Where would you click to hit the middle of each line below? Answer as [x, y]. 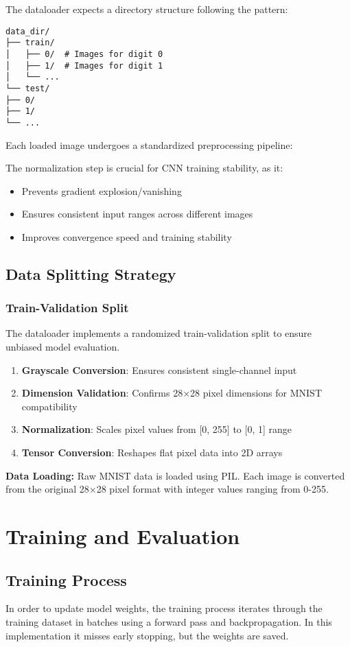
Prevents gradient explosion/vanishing [102, 190]
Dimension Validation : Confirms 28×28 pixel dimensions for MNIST [172, 393]
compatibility [49, 406]
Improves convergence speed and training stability [127, 236]
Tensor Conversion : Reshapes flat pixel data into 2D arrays [152, 452]
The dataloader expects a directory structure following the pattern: [147, 9]
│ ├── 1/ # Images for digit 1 [84, 66]
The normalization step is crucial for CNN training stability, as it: [144, 168]
